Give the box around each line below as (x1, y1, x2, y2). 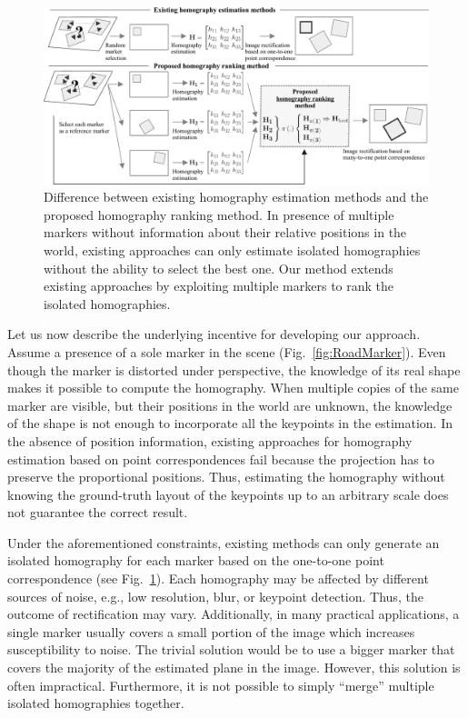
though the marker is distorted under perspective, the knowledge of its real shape (7, 360, 461, 379)
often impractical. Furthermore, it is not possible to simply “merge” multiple (7, 675, 434, 694)
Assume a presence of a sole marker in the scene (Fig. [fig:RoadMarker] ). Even (7, 342, 446, 361)
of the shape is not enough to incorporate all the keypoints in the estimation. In (7, 414, 453, 433)
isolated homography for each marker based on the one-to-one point (7, 551, 384, 570)
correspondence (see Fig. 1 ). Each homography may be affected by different (7, 569, 429, 588)
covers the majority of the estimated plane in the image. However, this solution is (7, 658, 461, 677)
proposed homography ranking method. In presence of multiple (44, 204, 394, 224)
